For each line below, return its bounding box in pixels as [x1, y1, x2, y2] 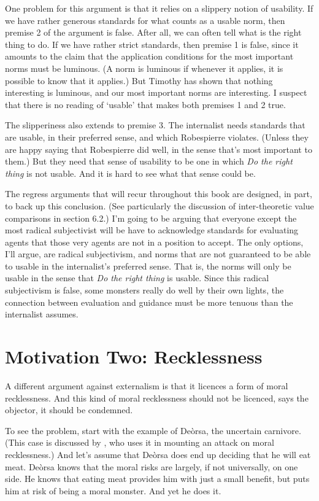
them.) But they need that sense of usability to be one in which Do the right [5, 155, 293, 168]
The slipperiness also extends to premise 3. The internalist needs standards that [5, 118, 306, 131]
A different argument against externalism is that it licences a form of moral [5, 379, 288, 392]
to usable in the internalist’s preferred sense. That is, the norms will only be [5, 259, 291, 272]
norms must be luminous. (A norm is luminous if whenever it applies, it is [5, 61, 283, 74]
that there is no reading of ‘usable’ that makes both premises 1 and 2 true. [5, 98, 286, 111]
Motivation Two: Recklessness [5, 344, 263, 369]
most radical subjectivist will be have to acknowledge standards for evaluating [5, 223, 299, 236]
